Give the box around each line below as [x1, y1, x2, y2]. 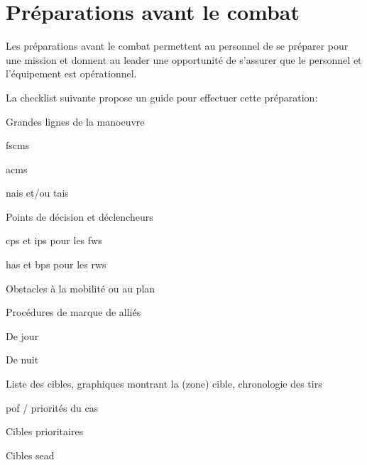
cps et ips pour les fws [6, 233, 102, 248]
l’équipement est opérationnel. [6, 66, 137, 81]
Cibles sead [6, 447, 55, 462]
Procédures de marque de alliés [6, 305, 141, 319]
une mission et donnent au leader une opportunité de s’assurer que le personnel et [6, 52, 362, 67]
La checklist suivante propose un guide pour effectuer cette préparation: [6, 89, 318, 104]
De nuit [6, 352, 39, 367]
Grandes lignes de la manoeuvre [6, 114, 145, 128]
